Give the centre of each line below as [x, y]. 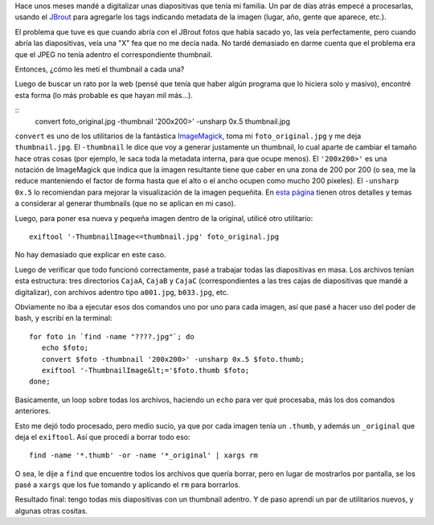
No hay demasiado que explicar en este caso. [90, 255]
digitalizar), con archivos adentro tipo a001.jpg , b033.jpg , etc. [122, 292]
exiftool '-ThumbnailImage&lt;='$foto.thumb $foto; [145, 370]
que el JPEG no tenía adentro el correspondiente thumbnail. [114, 54]
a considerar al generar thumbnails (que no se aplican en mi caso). [125, 203]
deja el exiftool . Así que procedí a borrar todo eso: [102, 437]
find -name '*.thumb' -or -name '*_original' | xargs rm [144, 455]
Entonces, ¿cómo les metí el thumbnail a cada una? [100, 69]
